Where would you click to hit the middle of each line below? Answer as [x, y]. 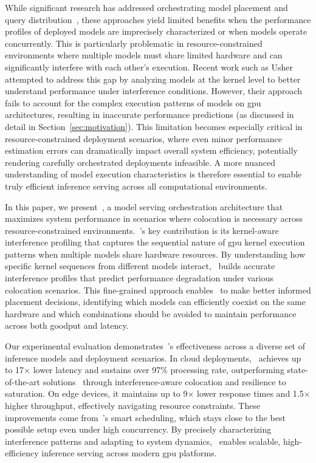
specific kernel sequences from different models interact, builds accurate [140, 266]
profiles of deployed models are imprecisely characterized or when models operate [156, 31]
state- [297, 370]
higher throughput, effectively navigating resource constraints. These [133, 405]
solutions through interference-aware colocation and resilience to [164, 381]
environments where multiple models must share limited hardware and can [144, 55]
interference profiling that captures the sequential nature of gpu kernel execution [155, 242]
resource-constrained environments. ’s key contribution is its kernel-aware [142, 230]
